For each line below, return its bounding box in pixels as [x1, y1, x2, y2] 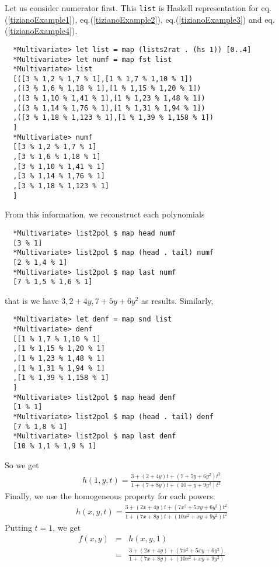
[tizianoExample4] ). [8, 25, 78, 37]
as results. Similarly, [141, 294, 214, 306]
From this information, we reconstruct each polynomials [5, 208, 205, 220]
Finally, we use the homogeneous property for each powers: [5, 490, 215, 502]
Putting [5, 521, 32, 533]
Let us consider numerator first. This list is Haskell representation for [5, 2, 259, 13]
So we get [5, 458, 39, 471]
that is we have [5, 294, 59, 306]
